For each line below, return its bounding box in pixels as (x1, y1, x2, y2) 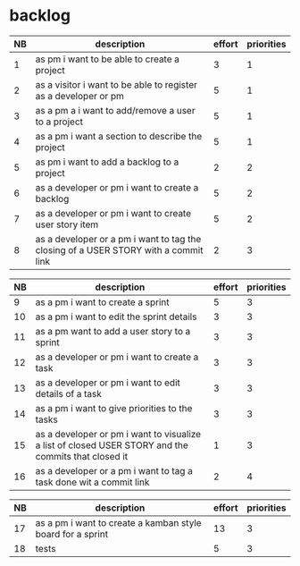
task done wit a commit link (35, 476, 150, 488)
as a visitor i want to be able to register (35, 78, 198, 90)
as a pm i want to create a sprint (35, 296, 170, 308)
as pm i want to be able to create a (35, 53, 180, 65)
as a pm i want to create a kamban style (35, 516, 203, 528)
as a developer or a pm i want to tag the (35, 232, 202, 245)
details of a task (35, 387, 103, 400)
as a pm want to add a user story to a (35, 325, 191, 337)
